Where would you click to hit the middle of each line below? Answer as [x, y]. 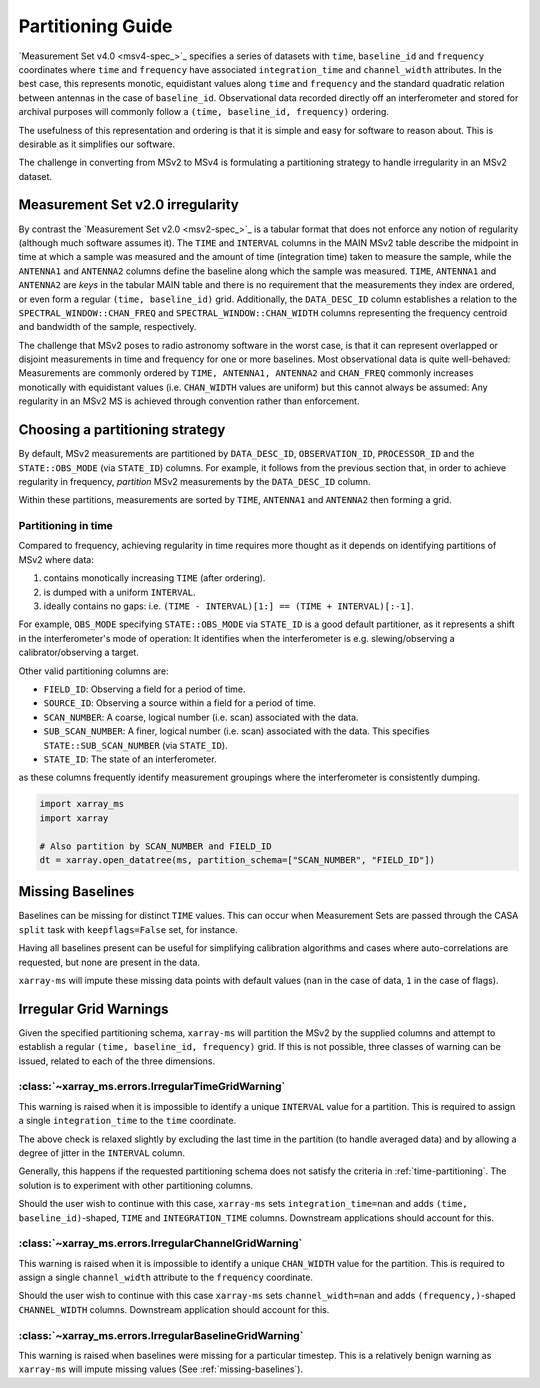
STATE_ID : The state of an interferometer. [130, 759]
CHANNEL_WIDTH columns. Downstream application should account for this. [174, 1309]
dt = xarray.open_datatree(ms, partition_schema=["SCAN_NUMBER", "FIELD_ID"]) [237, 859]
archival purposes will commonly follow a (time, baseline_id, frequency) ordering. [204, 112]
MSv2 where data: [56, 559]
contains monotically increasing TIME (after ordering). [154, 578]
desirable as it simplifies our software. [96, 144]
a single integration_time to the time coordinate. [127, 1121]
